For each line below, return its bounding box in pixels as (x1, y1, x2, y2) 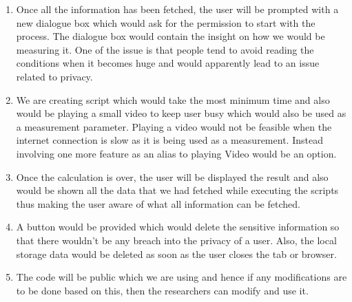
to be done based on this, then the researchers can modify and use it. (16, 283, 309, 297)
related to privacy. (16, 69, 93, 83)
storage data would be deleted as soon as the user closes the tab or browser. (16, 246, 337, 261)
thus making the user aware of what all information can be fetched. (16, 196, 300, 211)
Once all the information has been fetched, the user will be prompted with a (16, 2, 339, 16)
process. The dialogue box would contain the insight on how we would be (16, 29, 325, 43)
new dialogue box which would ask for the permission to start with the (16, 15, 315, 30)
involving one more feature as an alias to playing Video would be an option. (16, 146, 337, 160)
